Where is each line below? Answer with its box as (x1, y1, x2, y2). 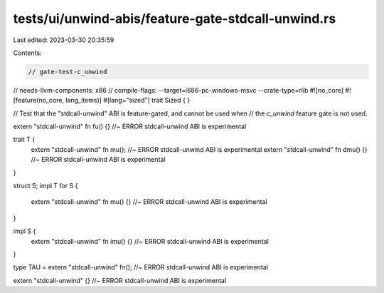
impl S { (13, 227, 36, 235)
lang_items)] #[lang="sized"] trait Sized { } (65, 96, 191, 105)
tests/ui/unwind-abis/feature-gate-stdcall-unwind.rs (13, 11, 336, 26)
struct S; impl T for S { (13, 182, 78, 190)
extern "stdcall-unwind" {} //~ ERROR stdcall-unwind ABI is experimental (13, 276, 227, 284)
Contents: (13, 48, 42, 57)
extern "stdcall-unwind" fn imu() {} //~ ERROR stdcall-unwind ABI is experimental (31, 237, 270, 245)
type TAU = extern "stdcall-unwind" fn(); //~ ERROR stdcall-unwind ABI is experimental (13, 263, 268, 272)
